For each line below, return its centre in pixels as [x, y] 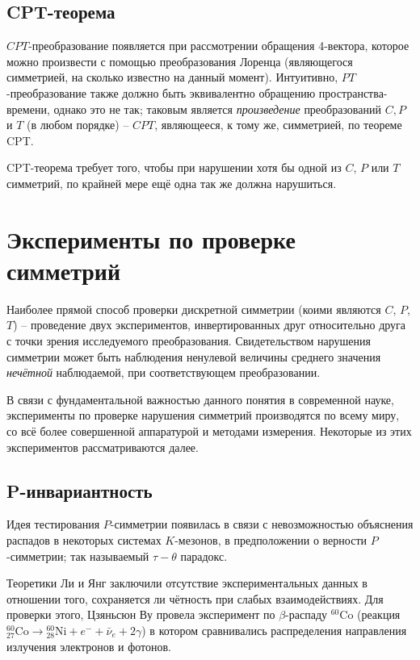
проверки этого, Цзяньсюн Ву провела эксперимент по [141, 614]
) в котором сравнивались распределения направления [274, 630]
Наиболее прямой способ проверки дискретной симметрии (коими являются [194, 309]
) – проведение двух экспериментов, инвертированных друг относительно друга [210, 325]
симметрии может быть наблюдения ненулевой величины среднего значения [194, 356]
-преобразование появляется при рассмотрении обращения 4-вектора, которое [219, 46]
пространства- [353, 92]
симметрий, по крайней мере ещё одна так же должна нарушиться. [172, 183]
